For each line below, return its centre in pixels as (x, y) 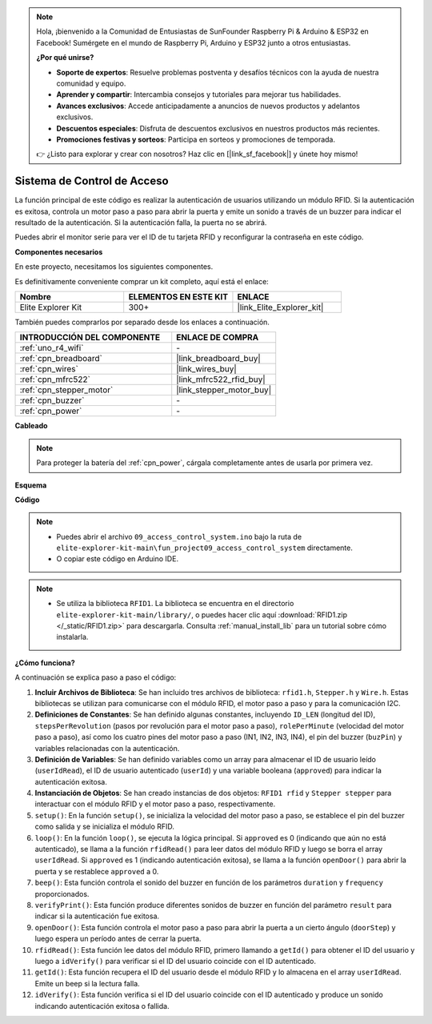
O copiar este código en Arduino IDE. (118, 559)
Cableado (31, 426)
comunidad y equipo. (91, 83)
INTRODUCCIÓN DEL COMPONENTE (90, 338)
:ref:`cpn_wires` (49, 369)
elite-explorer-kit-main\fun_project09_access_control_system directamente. (205, 548)
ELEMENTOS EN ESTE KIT (178, 296)
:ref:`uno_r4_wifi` (52, 348)
